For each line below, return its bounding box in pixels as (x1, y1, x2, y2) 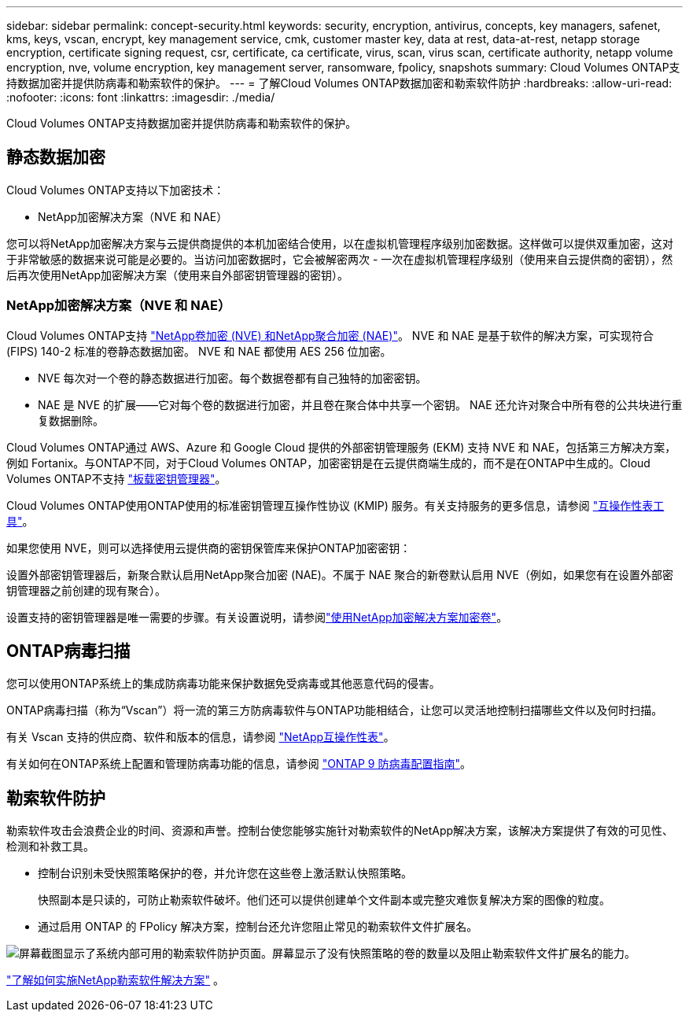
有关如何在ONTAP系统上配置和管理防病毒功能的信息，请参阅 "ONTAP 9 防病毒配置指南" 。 (6, 757, 471, 771)
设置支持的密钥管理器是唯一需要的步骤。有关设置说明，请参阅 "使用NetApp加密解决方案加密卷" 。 (6, 610, 508, 624)
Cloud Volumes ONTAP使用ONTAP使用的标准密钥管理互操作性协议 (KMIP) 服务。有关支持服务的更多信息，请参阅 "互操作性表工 (6, 498, 665, 512)
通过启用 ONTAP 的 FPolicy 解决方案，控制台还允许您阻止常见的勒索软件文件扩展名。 (38, 920, 478, 934)
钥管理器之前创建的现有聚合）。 (6, 583, 166, 597)
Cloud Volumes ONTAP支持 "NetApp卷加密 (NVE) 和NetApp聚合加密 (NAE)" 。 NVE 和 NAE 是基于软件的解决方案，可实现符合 (6, 328, 654, 342)
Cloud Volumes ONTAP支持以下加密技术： (6, 183, 225, 197)
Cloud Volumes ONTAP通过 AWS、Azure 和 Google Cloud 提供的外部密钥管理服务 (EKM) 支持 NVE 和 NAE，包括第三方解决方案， (6, 440, 676, 454)
